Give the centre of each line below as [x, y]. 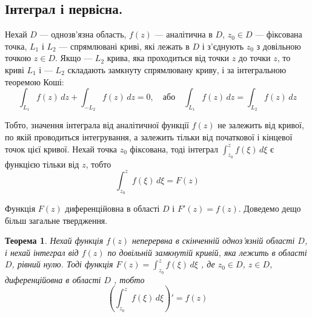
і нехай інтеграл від [42, 252]
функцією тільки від [42, 164]
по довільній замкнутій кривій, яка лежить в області [207, 252]
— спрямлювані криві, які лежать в [124, 46]
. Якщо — [74, 58]
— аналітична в [184, 34]
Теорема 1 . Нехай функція [54, 240]
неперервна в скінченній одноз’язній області [214, 240]
